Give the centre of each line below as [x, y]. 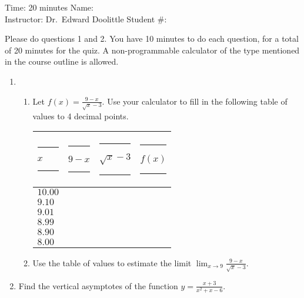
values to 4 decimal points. [81, 115]
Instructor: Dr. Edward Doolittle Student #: [86, 19]
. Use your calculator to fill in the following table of [195, 101]
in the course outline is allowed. [62, 61]
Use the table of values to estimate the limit [112, 262]
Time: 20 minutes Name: [49, 7]
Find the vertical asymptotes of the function [98, 285]
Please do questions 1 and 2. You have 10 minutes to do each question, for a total [152, 38]
